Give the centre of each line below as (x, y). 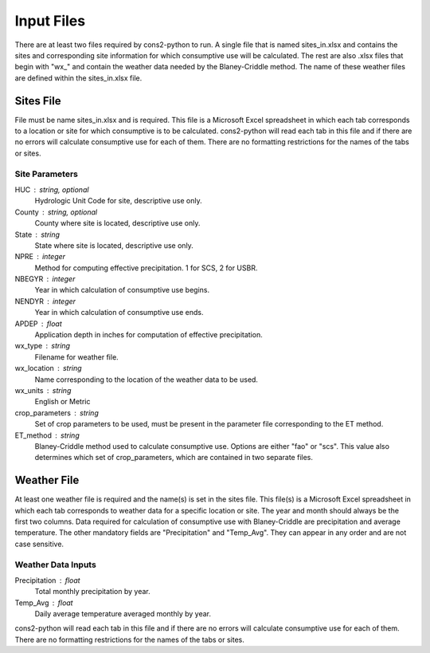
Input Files (50, 21)
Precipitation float (47, 580)
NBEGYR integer (45, 279)
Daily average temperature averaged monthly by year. (123, 614)
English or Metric (63, 402)
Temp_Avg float (44, 603)
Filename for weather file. (76, 357)
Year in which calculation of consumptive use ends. (119, 313)
